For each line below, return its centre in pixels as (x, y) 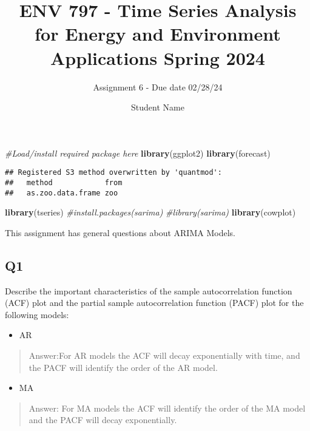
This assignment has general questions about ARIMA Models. (120, 232)
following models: (37, 314)
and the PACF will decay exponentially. (103, 420)
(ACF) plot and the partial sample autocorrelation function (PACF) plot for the (154, 303)
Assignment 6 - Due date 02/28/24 (158, 87)
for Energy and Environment (158, 34)
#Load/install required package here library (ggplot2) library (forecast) (138, 153)
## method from (64, 182)
